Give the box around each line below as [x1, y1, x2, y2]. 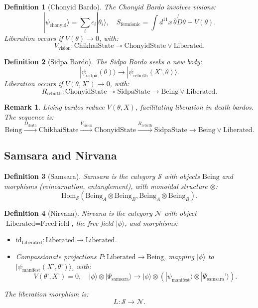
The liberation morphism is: [4, 289, 89, 299]
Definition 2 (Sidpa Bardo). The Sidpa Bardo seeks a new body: [4, 56, 202, 66]
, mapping [164, 251, 194, 262]
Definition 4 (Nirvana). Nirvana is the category [4, 208, 152, 218]
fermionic [121, 22, 140, 27]
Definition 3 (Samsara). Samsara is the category [4, 171, 155, 181]
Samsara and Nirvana [4, 148, 117, 163]
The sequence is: [4, 111, 54, 122]
